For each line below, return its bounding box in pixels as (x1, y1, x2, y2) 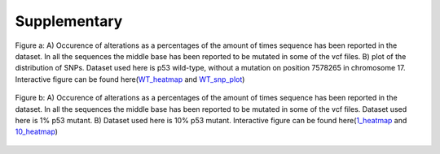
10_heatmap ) (15, 126, 59, 137)
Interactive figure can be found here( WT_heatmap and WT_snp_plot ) (15, 74, 245, 84)
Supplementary (15, 12, 123, 30)
